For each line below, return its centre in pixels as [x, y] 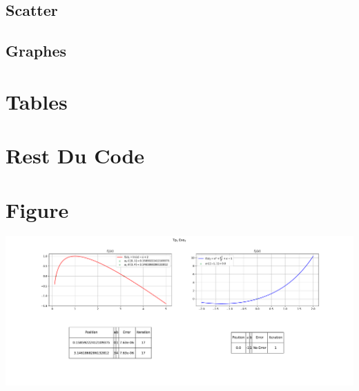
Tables [37, 101]
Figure [37, 209]
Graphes [36, 51]
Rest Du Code [75, 156]
